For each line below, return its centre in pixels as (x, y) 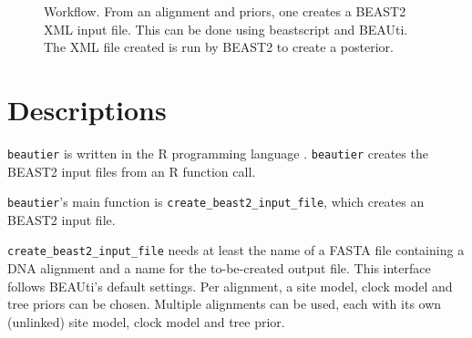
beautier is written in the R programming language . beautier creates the (218, 153)
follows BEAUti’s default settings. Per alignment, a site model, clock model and (230, 286)
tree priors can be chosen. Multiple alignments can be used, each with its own (225, 304)
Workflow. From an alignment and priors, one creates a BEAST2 (225, 11)
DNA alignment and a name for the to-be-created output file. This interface (219, 268)
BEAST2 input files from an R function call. (132, 171)
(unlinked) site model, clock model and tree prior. (146, 321)
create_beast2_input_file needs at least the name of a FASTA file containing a (236, 250)
